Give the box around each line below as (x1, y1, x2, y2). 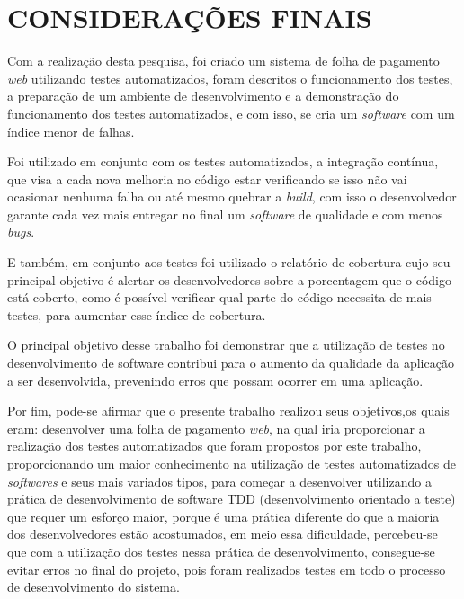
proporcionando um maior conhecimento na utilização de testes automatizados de (7, 454, 456, 472)
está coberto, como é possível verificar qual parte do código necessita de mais (7, 288, 432, 307)
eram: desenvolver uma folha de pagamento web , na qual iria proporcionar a (7, 418, 425, 437)
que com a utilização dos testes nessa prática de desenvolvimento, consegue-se (7, 541, 435, 560)
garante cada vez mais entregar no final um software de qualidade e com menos (7, 204, 443, 223)
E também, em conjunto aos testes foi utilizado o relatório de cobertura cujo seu (7, 253, 451, 272)
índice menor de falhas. (7, 121, 135, 140)
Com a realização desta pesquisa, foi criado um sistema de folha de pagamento (7, 51, 440, 70)
